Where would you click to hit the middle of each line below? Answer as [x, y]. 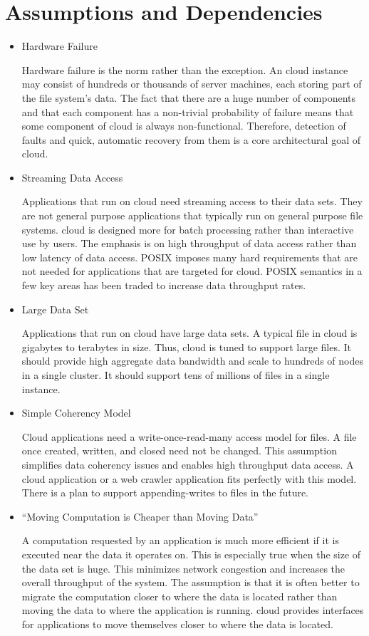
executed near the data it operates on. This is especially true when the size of [191, 554]
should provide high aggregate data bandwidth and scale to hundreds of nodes [193, 361]
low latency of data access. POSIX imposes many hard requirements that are [190, 257]
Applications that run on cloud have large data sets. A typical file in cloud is [189, 333]
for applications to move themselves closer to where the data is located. [177, 624]
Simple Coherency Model [76, 413]
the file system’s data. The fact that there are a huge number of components [189, 97]
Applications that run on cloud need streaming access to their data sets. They [192, 201]
